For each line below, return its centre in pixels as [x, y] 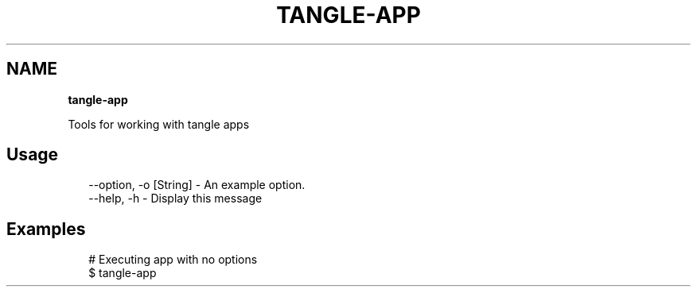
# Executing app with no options [173, 260]
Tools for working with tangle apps [159, 124]
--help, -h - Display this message [175, 199]
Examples [46, 229]
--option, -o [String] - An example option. [197, 185]
